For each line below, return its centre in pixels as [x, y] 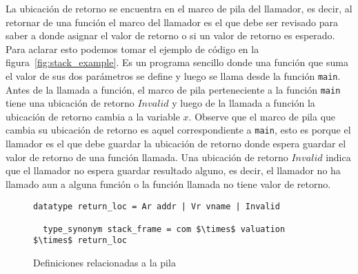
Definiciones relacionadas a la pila [105, 263]
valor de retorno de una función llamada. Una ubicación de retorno [147, 157]
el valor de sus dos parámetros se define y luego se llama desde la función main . [173, 75]
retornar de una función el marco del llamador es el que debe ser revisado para [172, 22]
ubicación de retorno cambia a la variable [93, 116]
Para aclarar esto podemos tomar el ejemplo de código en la [132, 49]
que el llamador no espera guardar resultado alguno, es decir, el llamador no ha [173, 170]
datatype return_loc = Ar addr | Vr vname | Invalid [157, 206]
